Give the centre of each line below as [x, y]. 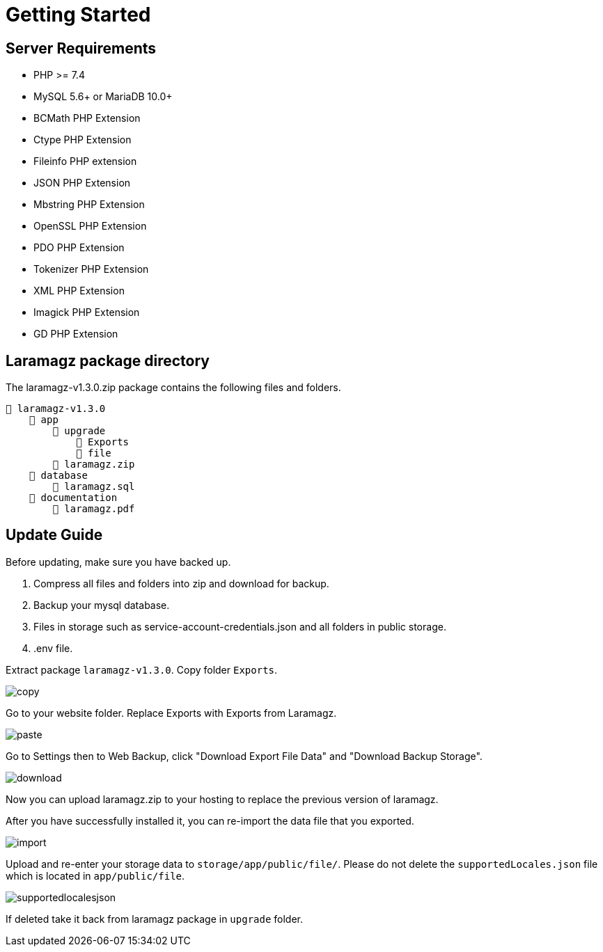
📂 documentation [73, 498]
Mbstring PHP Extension [89, 205]
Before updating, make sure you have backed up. [118, 562]
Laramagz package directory [108, 360]
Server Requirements [81, 48]
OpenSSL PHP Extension [90, 226]
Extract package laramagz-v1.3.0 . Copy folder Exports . [142, 669]
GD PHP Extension [76, 334]
